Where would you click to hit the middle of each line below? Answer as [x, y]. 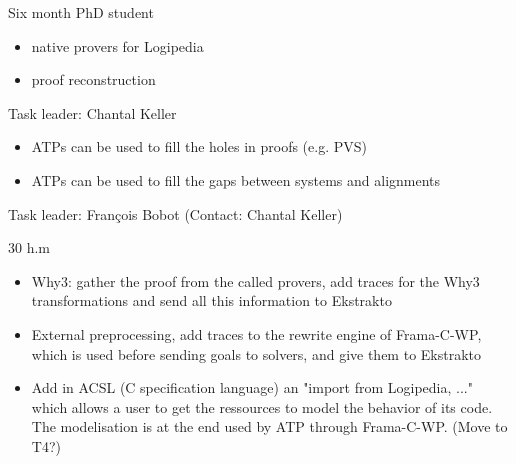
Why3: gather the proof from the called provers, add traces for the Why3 [255, 280]
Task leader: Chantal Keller [92, 112]
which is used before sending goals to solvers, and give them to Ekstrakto [256, 353]
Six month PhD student [81, 12]
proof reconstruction [93, 79]
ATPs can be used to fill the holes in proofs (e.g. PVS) [199, 146]
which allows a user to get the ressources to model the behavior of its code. [262, 406]
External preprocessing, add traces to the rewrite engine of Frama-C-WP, [256, 333]
